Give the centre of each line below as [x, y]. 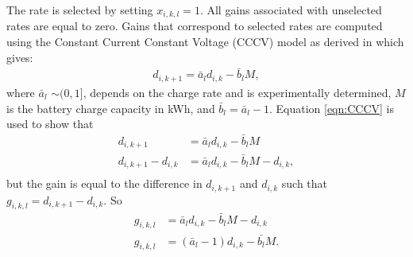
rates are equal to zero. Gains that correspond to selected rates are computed [195, 26]
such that [305, 183]
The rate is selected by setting [80, 10]
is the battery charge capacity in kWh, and [111, 108]
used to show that [50, 124]
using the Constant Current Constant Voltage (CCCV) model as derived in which [205, 42]
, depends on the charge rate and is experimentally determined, [237, 92]
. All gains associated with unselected [291, 10]
